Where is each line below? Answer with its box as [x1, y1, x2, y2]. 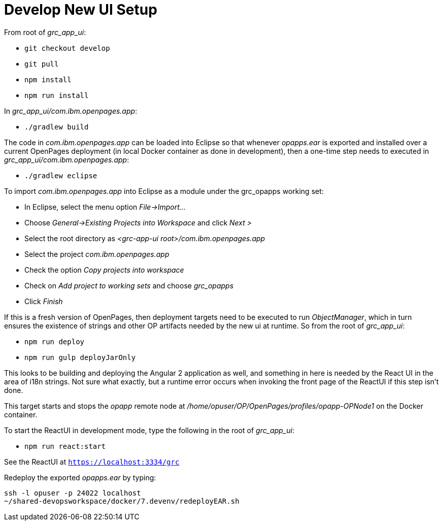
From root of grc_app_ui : [4, 27, 86, 37]
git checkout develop [24, 44, 110, 52]
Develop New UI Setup [4, 1, 157, 18]
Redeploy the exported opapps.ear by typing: [4, 473, 156, 482]
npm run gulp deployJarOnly [24, 353, 136, 362]
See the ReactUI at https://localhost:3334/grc [4, 457, 180, 466]
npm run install [24, 91, 89, 100]
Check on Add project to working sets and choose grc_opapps [24, 281, 234, 290]
